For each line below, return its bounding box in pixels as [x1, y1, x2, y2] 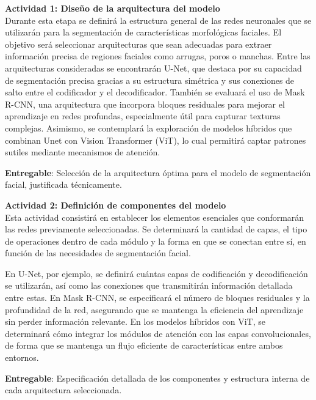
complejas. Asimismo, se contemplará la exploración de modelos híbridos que [5, 121, 292, 134]
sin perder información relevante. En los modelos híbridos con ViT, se [5, 315, 265, 328]
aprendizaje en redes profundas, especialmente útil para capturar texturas [5, 109, 281, 122]
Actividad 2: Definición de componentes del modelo [5, 198, 226, 211]
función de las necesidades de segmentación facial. [5, 246, 191, 259]
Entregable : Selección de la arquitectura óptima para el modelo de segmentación [5, 166, 311, 179]
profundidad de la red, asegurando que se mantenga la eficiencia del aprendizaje [5, 303, 304, 316]
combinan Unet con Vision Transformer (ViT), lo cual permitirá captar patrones [5, 133, 306, 146]
